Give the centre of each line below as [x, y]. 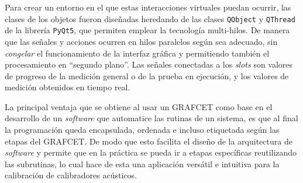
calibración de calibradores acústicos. [71, 175]
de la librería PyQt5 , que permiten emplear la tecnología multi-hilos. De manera [147, 30]
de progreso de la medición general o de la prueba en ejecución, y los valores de [147, 75]
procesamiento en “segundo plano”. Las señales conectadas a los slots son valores [149, 64]
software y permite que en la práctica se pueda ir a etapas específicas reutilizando [151, 152]
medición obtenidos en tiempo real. [68, 87]
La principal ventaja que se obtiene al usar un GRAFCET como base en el [139, 106]
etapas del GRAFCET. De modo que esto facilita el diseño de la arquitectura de [149, 141]
